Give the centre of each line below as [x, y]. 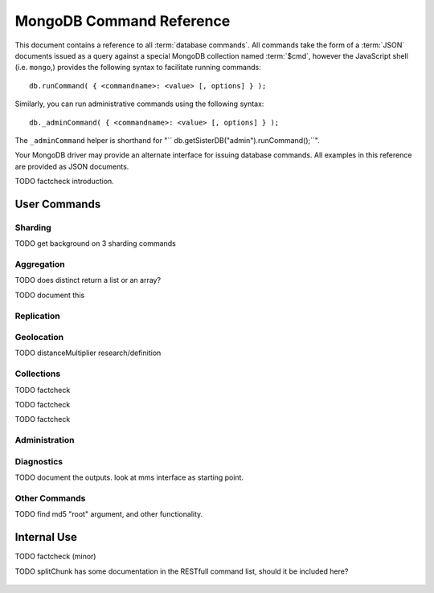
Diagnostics [39, 461]
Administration [45, 440]
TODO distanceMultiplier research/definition [88, 353]
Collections [38, 374]
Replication [37, 316]
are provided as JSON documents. [72, 166]
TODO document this [50, 295]
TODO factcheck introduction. [64, 182]
